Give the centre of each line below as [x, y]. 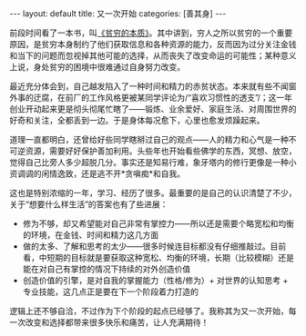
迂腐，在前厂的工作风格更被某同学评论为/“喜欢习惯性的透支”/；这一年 [163, 98]
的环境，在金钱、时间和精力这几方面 [91, 235]
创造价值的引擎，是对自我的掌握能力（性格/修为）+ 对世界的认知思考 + [155, 280]
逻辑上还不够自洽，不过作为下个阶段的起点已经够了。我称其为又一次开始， [149, 311]
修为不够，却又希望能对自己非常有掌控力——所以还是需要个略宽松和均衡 [158, 223]
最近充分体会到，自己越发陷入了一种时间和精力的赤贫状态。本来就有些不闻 [149, 86]
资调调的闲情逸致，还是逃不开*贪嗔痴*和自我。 [97, 173]
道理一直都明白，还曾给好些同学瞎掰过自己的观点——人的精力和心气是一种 [149, 139]
